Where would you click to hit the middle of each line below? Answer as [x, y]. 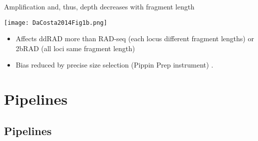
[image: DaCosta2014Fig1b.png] [56, 23]
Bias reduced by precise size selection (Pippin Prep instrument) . [114, 65]
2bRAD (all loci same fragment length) [75, 48]
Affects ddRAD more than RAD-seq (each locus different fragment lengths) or [135, 38]
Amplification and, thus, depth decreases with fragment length [99, 6]
